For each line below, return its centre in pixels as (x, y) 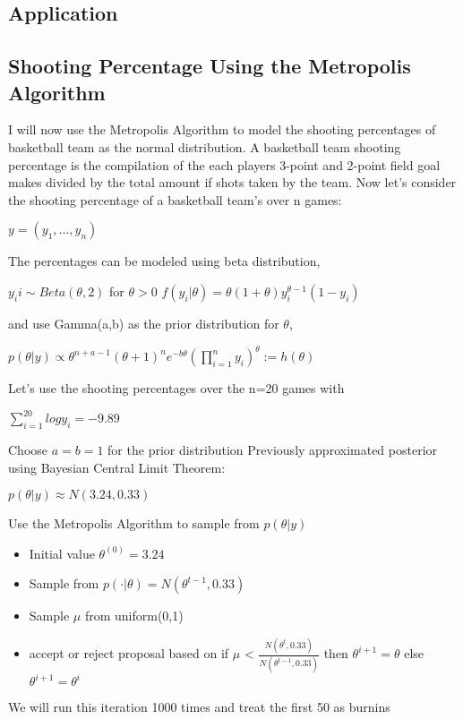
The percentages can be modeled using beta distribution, (164, 261)
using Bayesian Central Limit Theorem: (117, 467)
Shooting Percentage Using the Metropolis (210, 66)
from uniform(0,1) (134, 616)
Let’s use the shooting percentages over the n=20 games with (176, 388)
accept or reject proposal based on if (129, 653)
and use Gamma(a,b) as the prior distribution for (144, 323)
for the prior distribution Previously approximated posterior (273, 449)
